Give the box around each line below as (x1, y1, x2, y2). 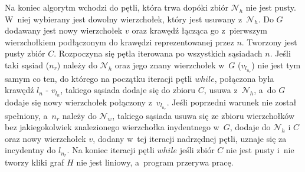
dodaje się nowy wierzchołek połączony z (5, 96, 152, 108)
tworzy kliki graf (5, 156, 64, 168)
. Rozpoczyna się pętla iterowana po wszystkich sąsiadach (54, 47, 263, 59)
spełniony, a (5, 109, 48, 121)
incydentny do (5, 144, 56, 156)
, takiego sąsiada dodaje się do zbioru (60, 84, 196, 96)
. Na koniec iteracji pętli (67, 144, 155, 156)
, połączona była (214, 72, 274, 84)
